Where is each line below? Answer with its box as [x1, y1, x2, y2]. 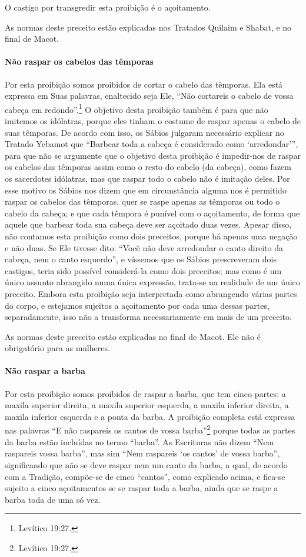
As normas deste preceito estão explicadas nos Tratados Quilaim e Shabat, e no [5, 21, 292, 33]
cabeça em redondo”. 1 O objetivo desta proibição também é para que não [5, 101, 268, 115]
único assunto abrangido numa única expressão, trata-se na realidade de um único [5, 276, 300, 288]
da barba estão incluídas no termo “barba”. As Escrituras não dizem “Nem [5, 435, 274, 448]
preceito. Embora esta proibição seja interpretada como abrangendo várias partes [5, 287, 297, 299]
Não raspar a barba [5, 365, 85, 377]
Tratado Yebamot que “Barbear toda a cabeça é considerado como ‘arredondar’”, [5, 138, 298, 150]
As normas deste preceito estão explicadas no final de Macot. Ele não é [5, 330, 261, 342]
